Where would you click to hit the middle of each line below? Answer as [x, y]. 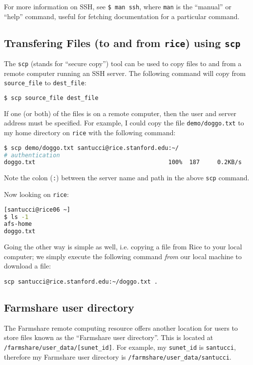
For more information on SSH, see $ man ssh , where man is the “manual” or [118, 6]
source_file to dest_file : [45, 83]
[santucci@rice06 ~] [37, 209]
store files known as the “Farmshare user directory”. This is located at [109, 337]
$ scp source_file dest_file [51, 98]
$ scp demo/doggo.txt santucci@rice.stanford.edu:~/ [91, 148]
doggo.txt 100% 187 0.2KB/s [123, 162]
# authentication [32, 155]
